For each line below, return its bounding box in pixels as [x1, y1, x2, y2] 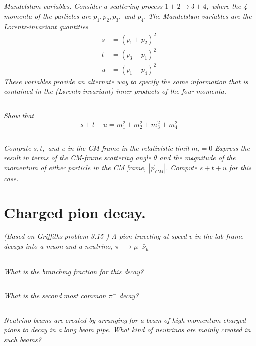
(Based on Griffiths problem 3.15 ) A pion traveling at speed [4, 231, 187, 241]
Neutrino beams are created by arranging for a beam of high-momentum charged [4, 314, 246, 325]
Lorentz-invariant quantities [4, 21, 88, 31]
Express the [215, 142, 250, 153]
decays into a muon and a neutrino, [4, 241, 113, 251]
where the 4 [212, 1, 247, 11]
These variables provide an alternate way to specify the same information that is [4, 76, 248, 86]
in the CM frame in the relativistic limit [67, 142, 190, 153]
